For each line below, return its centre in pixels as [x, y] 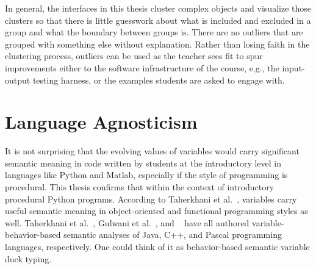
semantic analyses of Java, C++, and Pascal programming [173, 235]
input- [293, 67]
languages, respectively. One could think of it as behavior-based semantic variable [157, 247]
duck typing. [28, 258]
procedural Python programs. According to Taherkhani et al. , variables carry [151, 199]
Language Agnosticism [101, 122]
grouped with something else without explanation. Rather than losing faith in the [157, 44]
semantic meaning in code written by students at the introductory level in [143, 163]
